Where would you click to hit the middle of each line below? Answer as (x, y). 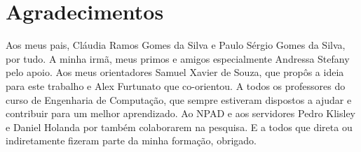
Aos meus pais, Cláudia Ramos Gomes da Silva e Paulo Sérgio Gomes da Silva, (176, 45)
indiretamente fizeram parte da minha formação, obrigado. (131, 140)
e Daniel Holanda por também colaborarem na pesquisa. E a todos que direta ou (179, 127)
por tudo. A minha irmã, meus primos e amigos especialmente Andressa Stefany (178, 58)
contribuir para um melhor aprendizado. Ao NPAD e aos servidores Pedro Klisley (180, 113)
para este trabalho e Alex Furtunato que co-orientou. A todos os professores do (176, 85)
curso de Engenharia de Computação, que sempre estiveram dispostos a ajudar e (179, 99)
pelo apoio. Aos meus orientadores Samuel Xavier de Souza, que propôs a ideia (175, 72)
